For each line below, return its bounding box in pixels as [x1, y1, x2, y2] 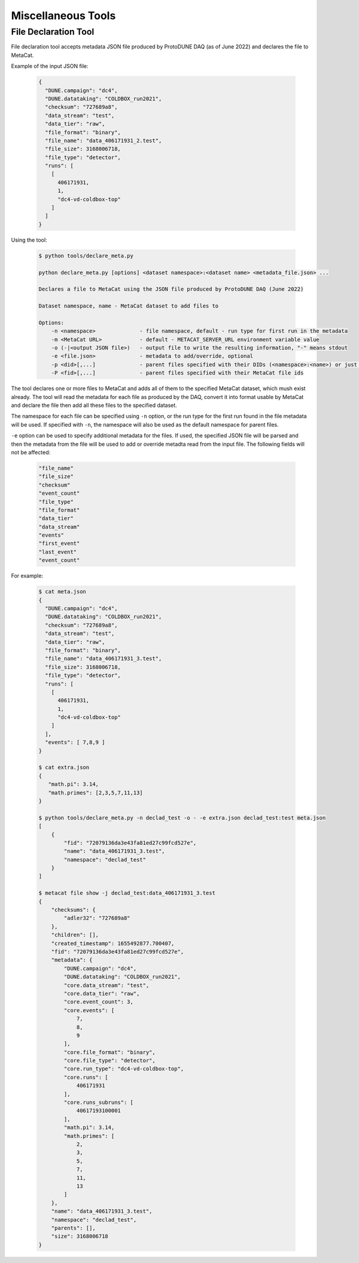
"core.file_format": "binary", [63, 1049, 156, 1055]
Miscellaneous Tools [11, 9, 116, 22]
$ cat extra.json [38, 764, 90, 771]
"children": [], [51, 932, 99, 939]
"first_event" [38, 540, 80, 547]
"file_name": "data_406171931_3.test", [45, 655, 162, 662]
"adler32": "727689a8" [63, 915, 131, 921]
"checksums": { [51, 906, 96, 914]
